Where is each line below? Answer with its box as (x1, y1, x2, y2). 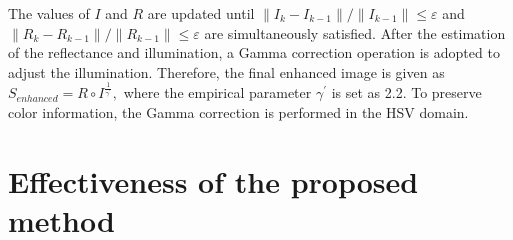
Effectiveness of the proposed (8, 160, 419, 201)
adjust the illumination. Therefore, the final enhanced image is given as (8, 61, 445, 82)
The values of (8, 3, 90, 23)
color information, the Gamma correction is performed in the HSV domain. (8, 101, 469, 122)
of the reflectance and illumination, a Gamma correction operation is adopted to (8, 42, 500, 63)
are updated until (147, 3, 255, 23)
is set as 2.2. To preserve (331, 82, 482, 103)
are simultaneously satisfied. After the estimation (204, 22, 506, 43)
